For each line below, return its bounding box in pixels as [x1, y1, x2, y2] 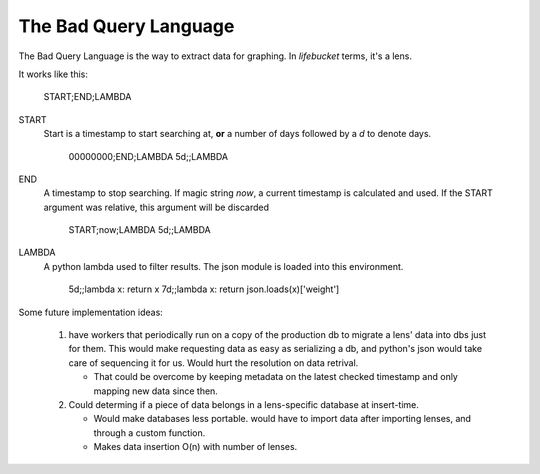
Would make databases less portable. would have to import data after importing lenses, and [93, 413, 472, 425]
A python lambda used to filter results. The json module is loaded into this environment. [43, 260, 404, 272]
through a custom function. [93, 426, 206, 439]
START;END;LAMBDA [43, 91, 132, 103]
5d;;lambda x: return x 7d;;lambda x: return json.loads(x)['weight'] [68, 283, 340, 295]
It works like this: [18, 68, 89, 80]
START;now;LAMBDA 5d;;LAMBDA [68, 224, 211, 236]
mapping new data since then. [93, 385, 219, 397]
